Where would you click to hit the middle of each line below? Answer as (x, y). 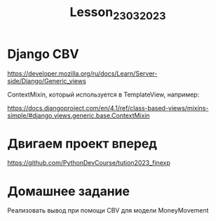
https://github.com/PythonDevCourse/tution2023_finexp (89, 163)
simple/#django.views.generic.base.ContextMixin (79, 115)
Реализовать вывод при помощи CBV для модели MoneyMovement (108, 211)
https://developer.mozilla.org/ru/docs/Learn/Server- (82, 73)
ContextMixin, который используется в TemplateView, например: (103, 94)
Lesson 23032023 (118, 13)
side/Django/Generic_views (47, 80)
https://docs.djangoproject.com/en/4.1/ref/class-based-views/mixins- (108, 108)
